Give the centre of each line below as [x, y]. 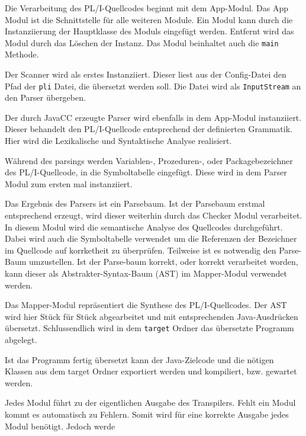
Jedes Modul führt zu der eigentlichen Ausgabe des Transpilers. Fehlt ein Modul [150, 403]
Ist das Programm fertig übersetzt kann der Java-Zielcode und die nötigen [139, 359]
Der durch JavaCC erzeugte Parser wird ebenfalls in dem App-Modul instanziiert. [153, 117]
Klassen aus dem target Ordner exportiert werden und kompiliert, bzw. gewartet [151, 371]
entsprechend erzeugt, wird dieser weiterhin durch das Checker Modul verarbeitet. [154, 215]
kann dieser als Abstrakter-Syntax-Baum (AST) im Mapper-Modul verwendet [146, 273]
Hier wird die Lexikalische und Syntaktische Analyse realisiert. [118, 141]
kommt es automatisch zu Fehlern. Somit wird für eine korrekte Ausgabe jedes [147, 414]
